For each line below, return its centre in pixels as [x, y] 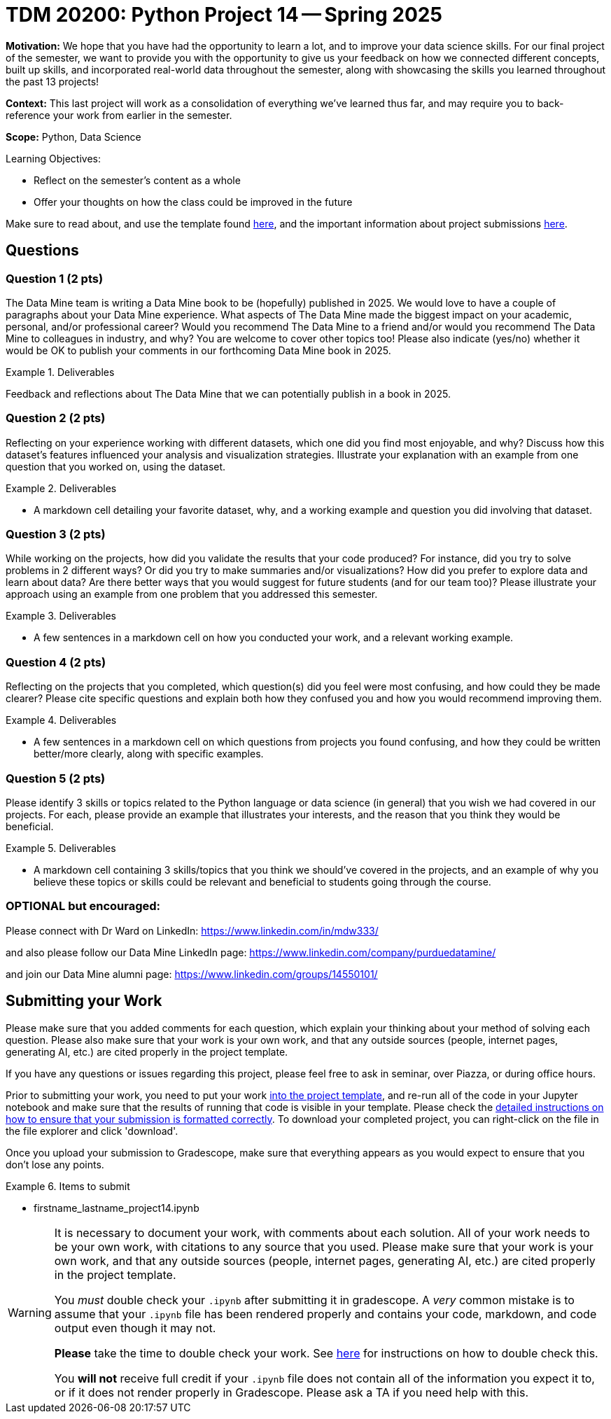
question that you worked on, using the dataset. [116, 466]
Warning [30, 1312]
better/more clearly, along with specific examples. [149, 754]
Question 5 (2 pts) [56, 778]
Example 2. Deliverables [61, 488]
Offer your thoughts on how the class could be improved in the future [193, 202]
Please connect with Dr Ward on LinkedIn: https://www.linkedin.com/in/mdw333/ [192, 930]
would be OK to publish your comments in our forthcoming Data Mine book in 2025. [198, 350]
